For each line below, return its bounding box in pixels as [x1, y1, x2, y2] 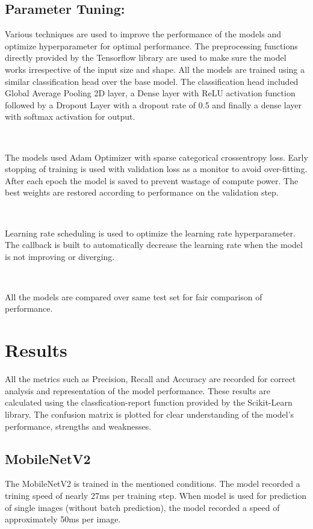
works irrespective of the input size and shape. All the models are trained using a [5, 63, 305, 75]
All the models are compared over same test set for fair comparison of [5, 290, 262, 303]
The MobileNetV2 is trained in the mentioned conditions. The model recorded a [5, 477, 300, 490]
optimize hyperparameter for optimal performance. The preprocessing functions [5, 39, 298, 52]
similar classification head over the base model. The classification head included [5, 75, 299, 87]
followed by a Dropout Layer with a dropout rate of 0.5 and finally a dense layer [5, 98, 302, 111]
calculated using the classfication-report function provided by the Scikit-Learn [5, 396, 293, 409]
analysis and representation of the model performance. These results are [5, 384, 270, 397]
